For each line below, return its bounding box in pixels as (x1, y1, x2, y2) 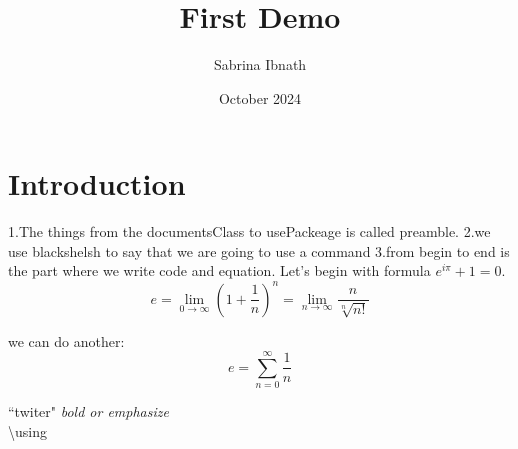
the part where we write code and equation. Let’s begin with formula (8, 260, 431, 281)
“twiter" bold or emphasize (8, 401, 169, 422)
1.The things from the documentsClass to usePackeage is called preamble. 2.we (8, 221, 491, 242)
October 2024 (218, 87, 302, 108)
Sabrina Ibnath (213, 54, 307, 75)
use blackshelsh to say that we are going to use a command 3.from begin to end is (8, 240, 510, 261)
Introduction (8, 163, 186, 204)
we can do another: (8, 330, 125, 351)
